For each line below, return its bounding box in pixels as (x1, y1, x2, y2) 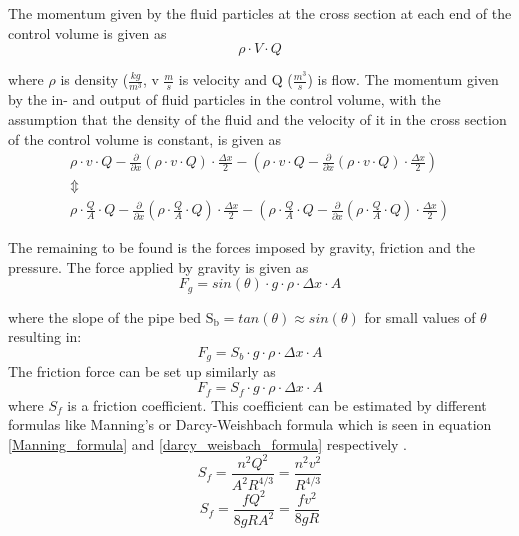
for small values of (364, 306, 476, 327)
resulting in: (8, 326, 82, 347)
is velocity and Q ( (178, 69, 293, 90)
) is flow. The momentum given (307, 69, 499, 90)
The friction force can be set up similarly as (8, 361, 276, 382)
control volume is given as (8, 22, 167, 43)
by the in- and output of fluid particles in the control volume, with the (8, 89, 441, 110)
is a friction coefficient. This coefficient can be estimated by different (67, 394, 487, 415)
